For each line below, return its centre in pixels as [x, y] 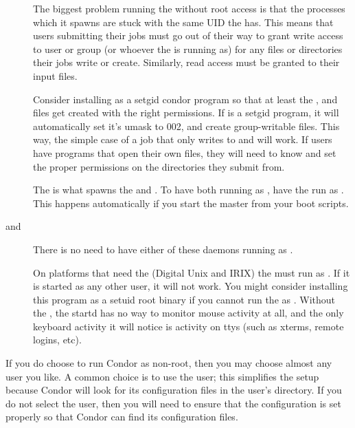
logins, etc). [57, 340]
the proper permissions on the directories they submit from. [159, 166]
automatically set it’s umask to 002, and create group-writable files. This [186, 126]
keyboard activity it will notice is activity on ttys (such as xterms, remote [188, 326]
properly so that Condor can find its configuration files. [122, 417]
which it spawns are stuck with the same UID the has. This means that [183, 22]
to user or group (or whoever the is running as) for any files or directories [188, 49]
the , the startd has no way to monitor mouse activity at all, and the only [188, 313]
